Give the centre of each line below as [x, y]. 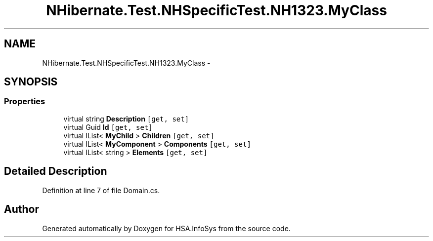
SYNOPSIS [31, 82]
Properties [25, 101]
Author [22, 209]
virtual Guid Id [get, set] [108, 127]
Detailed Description [56, 171]
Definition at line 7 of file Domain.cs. [101, 190]
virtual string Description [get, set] [126, 119]
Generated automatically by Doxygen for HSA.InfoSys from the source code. [166, 228]
